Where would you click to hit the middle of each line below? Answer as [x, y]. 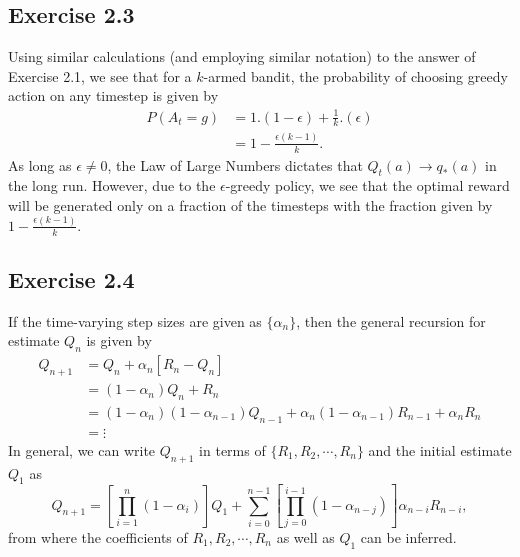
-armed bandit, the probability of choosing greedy [355, 75]
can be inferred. [408, 537]
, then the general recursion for [391, 320]
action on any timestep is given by [113, 95]
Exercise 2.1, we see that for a [100, 75]
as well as [305, 537]
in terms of [232, 449]
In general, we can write [82, 449]
